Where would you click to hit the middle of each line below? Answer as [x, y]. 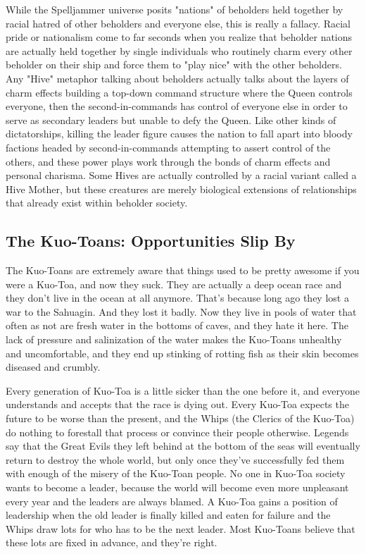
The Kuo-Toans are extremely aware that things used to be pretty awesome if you [183, 270]
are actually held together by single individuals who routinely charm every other [179, 50]
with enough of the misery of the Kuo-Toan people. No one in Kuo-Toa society [176, 473]
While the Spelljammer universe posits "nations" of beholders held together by [175, 9]
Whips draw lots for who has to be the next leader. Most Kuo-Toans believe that [181, 528]
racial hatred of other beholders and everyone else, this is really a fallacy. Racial [178, 23]
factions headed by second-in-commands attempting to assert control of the [168, 147]
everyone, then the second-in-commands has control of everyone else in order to [177, 106]
